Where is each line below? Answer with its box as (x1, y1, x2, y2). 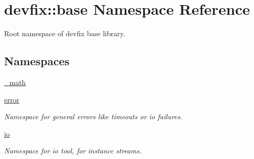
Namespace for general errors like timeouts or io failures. (4, 111, 182, 122)
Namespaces (4, 53, 70, 69)
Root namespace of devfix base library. (4, 28, 125, 39)
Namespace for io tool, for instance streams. (4, 145, 142, 156)
